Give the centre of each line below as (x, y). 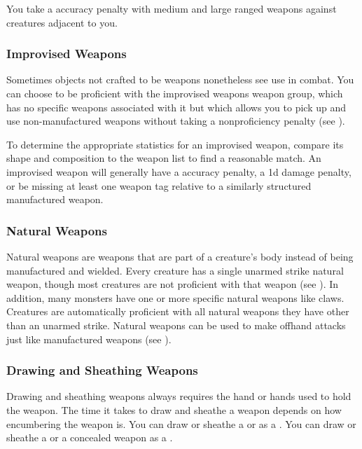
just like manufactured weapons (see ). (89, 339)
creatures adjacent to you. (62, 22)
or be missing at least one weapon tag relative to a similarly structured (159, 185)
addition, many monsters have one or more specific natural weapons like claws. (175, 297)
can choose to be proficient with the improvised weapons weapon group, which (175, 93)
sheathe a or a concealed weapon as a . (90, 437)
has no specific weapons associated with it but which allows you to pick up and (176, 107)
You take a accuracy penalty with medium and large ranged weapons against (172, 8)
